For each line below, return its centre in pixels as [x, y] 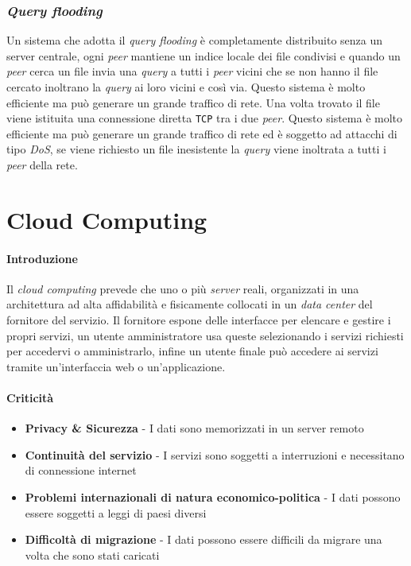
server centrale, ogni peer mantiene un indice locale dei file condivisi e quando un [204, 55]
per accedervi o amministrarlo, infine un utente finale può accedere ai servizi [192, 351]
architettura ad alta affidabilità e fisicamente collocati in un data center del [190, 304]
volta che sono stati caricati [92, 554]
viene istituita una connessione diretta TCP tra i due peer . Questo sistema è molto [205, 118]
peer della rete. [42, 165]
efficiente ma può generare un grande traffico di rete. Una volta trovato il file [193, 102]
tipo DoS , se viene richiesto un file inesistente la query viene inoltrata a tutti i [196, 149]
